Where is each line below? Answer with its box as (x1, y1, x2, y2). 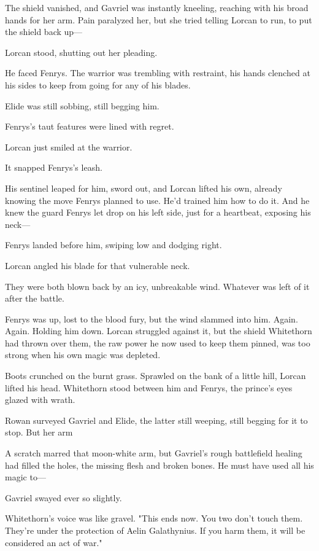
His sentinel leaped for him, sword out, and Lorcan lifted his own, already (5, 181, 282, 194)
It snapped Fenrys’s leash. (5, 161, 102, 174)
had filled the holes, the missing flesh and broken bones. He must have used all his (5, 458, 314, 471)
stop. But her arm (5, 426, 73, 439)
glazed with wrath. (5, 393, 75, 406)
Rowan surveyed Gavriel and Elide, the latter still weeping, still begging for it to (5, 413, 308, 426)
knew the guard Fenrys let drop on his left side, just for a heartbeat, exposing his (5, 206, 311, 219)
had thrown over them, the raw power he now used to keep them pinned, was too (5, 336, 310, 349)
